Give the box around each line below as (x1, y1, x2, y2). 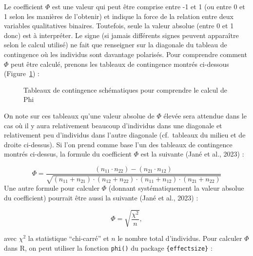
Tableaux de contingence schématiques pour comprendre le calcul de (23, 84, 227, 95)
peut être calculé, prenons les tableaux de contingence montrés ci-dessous (11, 59, 229, 69)
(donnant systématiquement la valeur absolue (108, 183, 244, 193)
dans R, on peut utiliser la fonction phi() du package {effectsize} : (4, 242, 213, 253)
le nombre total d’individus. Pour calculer (117, 233, 242, 243)
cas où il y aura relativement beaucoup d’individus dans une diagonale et (4, 120, 222, 130)
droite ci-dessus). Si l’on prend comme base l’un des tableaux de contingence (4, 139, 233, 149)
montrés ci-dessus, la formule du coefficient (4, 149, 132, 159)
